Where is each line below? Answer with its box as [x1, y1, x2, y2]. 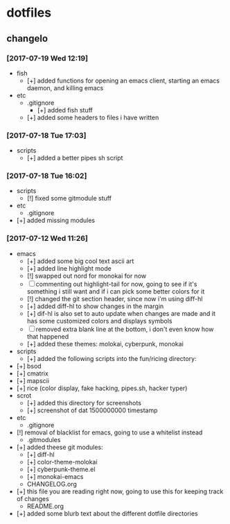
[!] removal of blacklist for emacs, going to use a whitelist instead [16, 428, 203, 437]
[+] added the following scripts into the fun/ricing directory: [26, 354, 197, 362]
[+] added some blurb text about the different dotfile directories [16, 509, 198, 518]
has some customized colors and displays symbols [26, 316, 172, 325]
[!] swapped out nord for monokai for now [26, 271, 147, 280]
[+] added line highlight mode [26, 264, 112, 272]
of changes [16, 494, 49, 502]
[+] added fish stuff [37, 105, 93, 114]
